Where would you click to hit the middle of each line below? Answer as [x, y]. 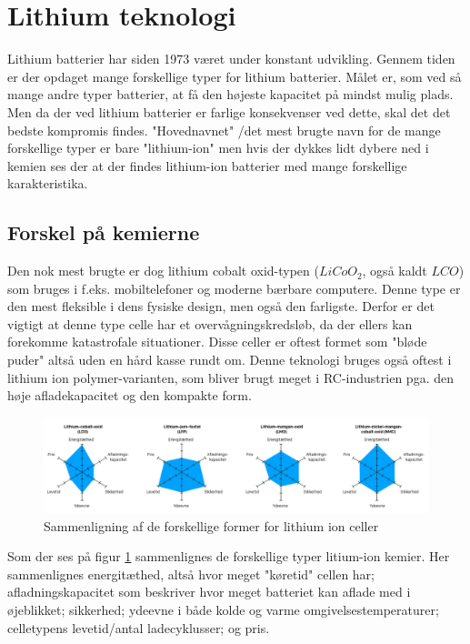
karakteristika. [48, 183]
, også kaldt [395, 271]
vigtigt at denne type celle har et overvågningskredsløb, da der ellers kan [210, 323]
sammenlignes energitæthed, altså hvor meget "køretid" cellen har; [191, 574]
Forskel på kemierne [104, 232]
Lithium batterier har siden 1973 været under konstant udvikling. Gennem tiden [231, 59]
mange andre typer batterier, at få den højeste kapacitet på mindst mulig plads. [230, 94]
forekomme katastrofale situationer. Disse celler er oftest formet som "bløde [217, 342]
